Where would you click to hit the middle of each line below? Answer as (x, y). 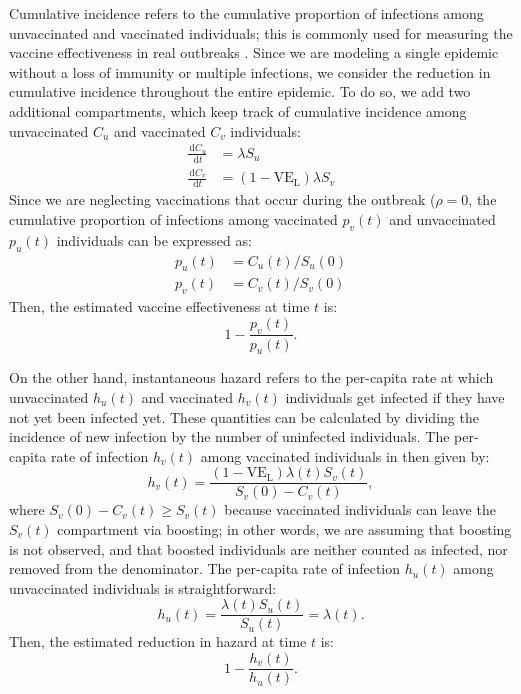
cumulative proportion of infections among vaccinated (173, 218)
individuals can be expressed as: (154, 239)
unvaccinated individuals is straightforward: (143, 587)
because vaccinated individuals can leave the (360, 509)
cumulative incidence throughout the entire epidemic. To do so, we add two (240, 91)
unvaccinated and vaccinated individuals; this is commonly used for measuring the (261, 32)
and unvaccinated (442, 218)
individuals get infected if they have (395, 396)
